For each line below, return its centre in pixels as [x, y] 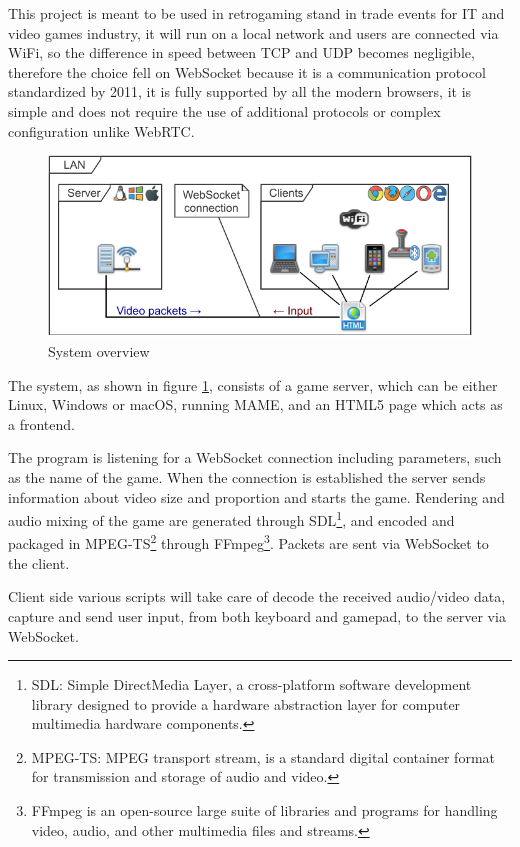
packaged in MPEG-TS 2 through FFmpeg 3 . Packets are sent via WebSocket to [248, 542]
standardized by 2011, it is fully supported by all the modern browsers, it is [240, 91]
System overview [99, 351]
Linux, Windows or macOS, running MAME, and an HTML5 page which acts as [255, 404]
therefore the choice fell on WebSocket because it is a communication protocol [247, 71]
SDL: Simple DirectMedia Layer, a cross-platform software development [251, 684]
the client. [39, 562]
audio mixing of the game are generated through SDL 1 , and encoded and [231, 518]
